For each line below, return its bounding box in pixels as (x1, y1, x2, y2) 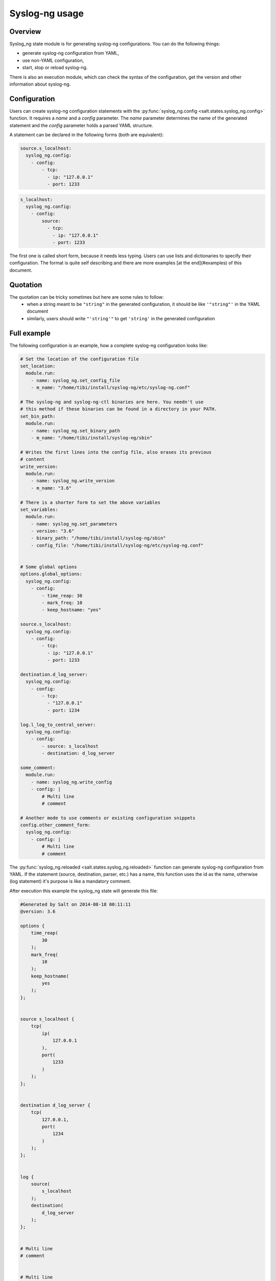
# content (20, 457, 45, 462)
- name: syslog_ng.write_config (31, 779, 112, 785)
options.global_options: (20, 571, 83, 577)
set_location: (20, 363, 56, 369)
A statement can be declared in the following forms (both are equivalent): (9, 132, 164, 138)
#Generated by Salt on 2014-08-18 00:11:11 (20, 901, 131, 907)
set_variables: (20, 506, 58, 512)
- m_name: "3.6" (31, 485, 72, 491)
